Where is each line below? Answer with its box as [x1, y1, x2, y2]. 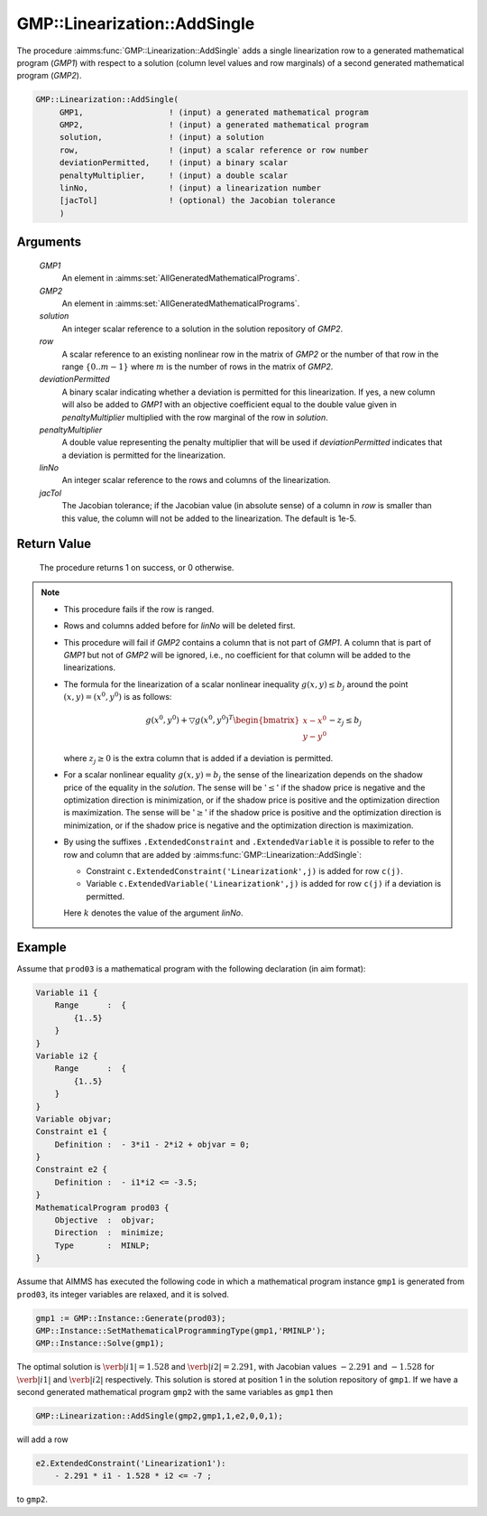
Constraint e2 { [35, 1165, 108, 1175]
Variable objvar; [35, 1113, 113, 1124]
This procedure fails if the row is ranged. [63, 603, 215, 614]
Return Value [16, 536, 92, 552]
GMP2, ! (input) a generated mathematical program [59, 120, 369, 130]
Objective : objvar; [54, 1215, 155, 1225]
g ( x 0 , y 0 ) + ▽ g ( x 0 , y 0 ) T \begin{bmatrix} [145, 713, 300, 726]
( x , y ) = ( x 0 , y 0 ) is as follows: [63, 691, 172, 702]
